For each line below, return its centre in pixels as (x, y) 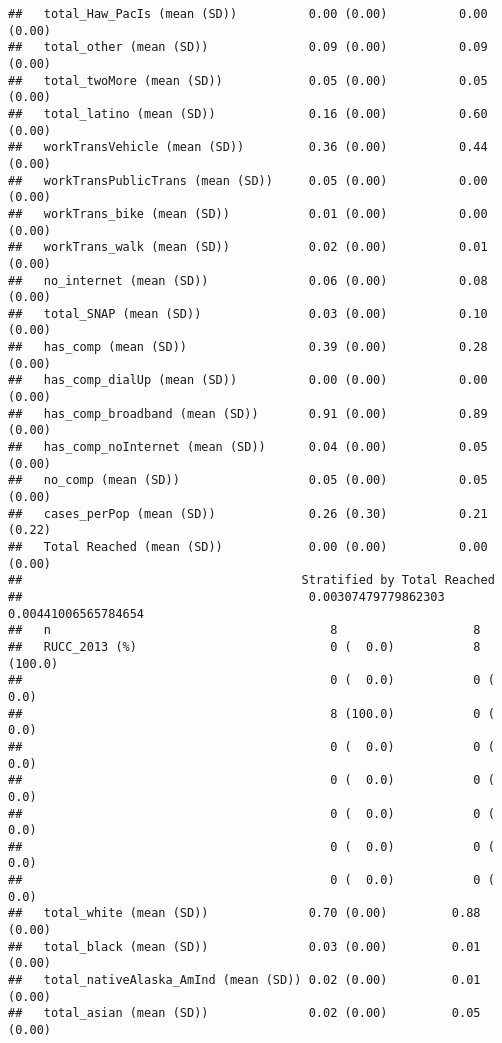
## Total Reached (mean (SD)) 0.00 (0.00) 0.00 (248, 547)
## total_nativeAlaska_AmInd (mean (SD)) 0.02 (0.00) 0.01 (244, 980)
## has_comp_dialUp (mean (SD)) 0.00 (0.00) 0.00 (248, 380)
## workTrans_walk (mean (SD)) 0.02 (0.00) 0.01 (248, 247)
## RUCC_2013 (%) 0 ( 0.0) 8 (244, 646)
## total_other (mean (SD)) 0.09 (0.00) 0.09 (248, 47)
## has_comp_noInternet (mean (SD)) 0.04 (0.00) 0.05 (248, 447)
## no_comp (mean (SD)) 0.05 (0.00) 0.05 (248, 480)
